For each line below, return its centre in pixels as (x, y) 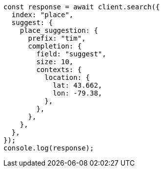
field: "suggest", (71, 54)
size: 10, (55, 62)
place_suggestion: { (59, 30)
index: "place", (42, 15)
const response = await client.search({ (82, 7)
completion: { (55, 46)
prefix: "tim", (57, 38)
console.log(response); (49, 148)
